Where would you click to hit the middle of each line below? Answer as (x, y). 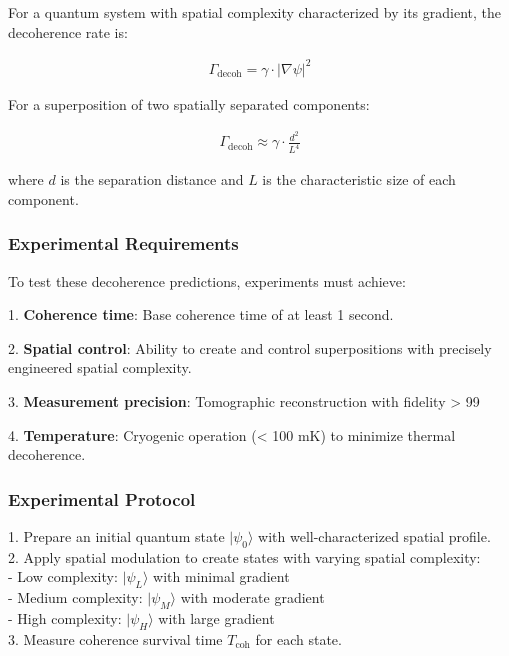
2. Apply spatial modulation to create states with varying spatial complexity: (244, 556)
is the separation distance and (152, 179)
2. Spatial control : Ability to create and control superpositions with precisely (250, 347)
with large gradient (216, 618)
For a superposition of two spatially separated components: (189, 103)
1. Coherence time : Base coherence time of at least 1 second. (201, 314)
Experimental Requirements (123, 243)
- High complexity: (65, 618)
